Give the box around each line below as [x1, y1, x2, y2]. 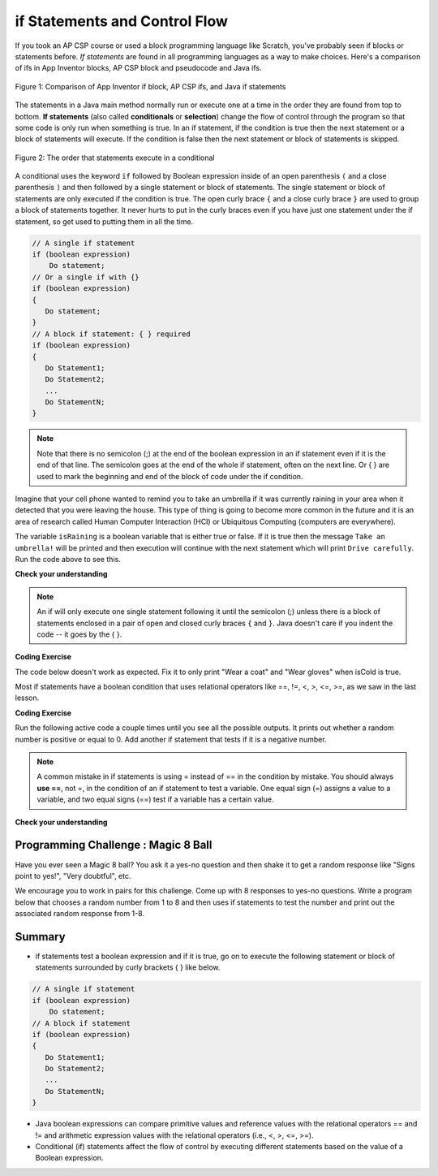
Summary [15, 930, 66, 944]
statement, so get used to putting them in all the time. [15, 216, 194, 227]
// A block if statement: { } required [32, 329, 191, 339]
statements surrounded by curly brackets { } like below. [35, 962, 221, 972]
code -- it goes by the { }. [36, 629, 122, 639]
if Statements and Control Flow [15, 12, 229, 30]
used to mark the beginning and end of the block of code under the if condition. [36, 471, 303, 481]
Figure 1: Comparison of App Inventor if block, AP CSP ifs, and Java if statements [15, 81, 286, 91]
